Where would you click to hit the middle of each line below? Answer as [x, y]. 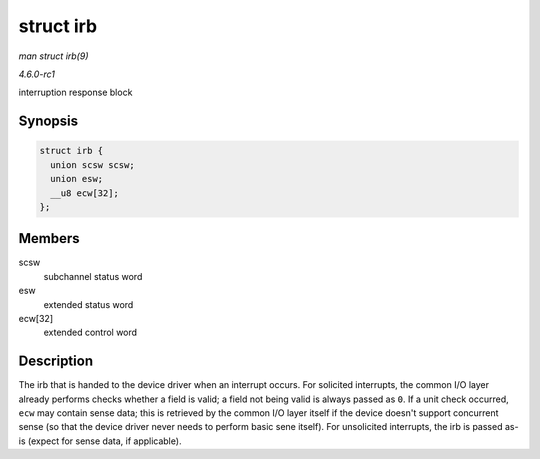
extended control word [90, 332]
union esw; [77, 179]
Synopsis [48, 121]
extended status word [88, 304]
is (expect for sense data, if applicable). [100, 441]
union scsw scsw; [92, 164]
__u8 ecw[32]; [85, 193]
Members [49, 238]
